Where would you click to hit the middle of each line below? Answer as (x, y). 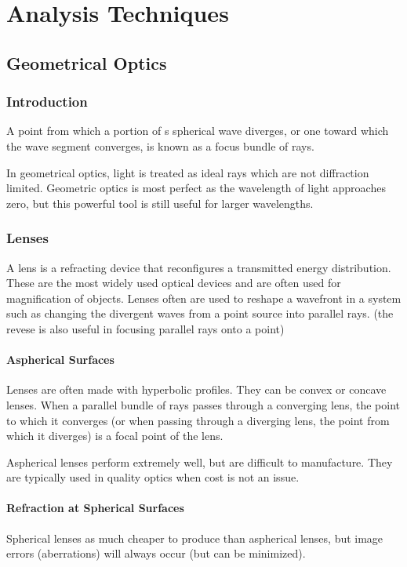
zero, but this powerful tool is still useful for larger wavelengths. (160, 203)
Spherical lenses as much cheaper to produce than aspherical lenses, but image (195, 538)
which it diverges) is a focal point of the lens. (115, 436)
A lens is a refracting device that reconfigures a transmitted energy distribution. (199, 267)
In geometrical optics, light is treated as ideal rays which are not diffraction (188, 172)
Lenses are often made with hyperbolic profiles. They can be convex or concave (196, 389)
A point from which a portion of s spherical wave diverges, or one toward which (198, 131)
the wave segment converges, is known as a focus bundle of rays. (160, 145)
